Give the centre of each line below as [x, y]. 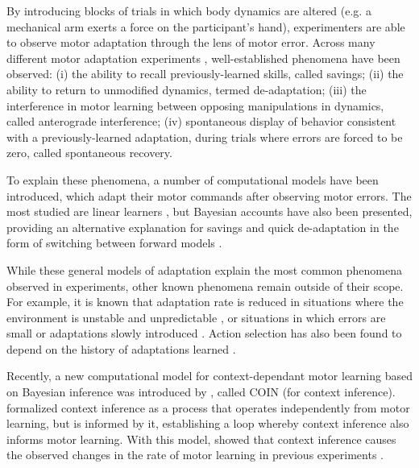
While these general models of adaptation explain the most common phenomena [205, 269]
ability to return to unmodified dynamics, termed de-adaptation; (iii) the [187, 89]
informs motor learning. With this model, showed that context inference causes [201, 439]
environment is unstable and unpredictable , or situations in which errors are [196, 317]
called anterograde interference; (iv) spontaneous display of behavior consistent [201, 121]
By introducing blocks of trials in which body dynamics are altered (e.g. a [189, 10]
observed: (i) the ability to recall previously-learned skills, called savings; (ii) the [205, 74]
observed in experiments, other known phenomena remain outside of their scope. [205, 286]
